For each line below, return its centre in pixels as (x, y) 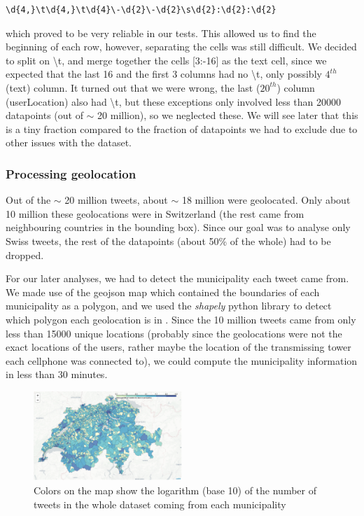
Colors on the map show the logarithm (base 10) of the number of (175, 490)
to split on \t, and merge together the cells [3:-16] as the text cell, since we (166, 60)
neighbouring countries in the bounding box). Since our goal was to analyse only (178, 227)
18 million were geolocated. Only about (266, 200)
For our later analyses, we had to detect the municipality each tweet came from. (177, 278)
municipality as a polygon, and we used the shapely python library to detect (169, 306)
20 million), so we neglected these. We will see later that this (228, 115)
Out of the (28, 200)
